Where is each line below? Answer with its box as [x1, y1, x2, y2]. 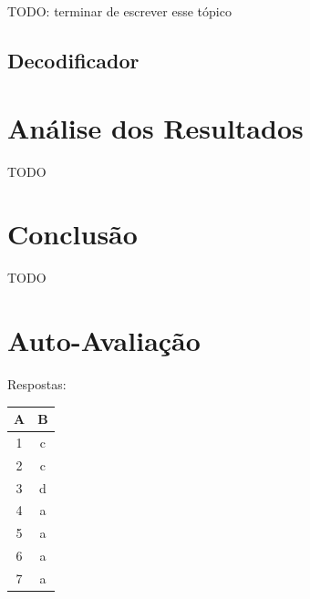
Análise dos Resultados [7, 108, 304, 146]
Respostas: [7, 374, 67, 393]
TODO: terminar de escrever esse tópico [7, 2, 232, 20]
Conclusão [7, 215, 138, 253]
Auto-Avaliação [7, 322, 201, 358]
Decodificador [7, 46, 139, 74]
